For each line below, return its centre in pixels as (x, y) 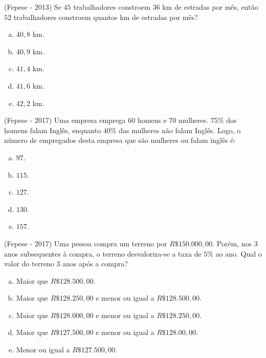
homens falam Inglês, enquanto (53, 130)
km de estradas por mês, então (210, 7)
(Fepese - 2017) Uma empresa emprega (65, 120)
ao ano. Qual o (239, 253)
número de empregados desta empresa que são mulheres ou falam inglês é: (120, 140)
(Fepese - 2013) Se (33, 7)
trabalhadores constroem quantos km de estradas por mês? (106, 17)
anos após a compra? (95, 264)
